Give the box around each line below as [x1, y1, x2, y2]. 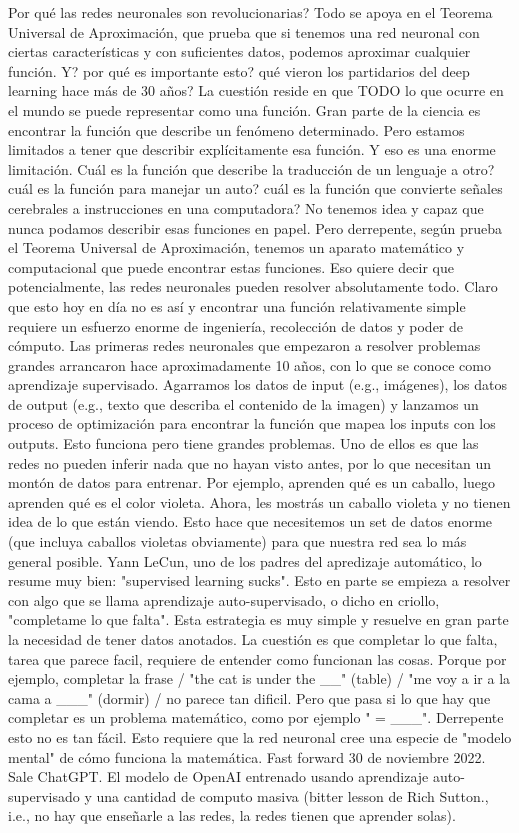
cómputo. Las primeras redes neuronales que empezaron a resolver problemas [8, 335, 481, 356]
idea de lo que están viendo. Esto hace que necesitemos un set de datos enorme [8, 511, 493, 532]
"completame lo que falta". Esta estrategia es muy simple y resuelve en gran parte [8, 609, 509, 630]
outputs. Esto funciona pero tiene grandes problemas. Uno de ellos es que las [8, 433, 479, 454]
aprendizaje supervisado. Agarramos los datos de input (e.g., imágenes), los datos [8, 374, 507, 395]
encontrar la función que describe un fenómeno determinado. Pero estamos [8, 119, 465, 140]
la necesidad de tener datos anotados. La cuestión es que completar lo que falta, [8, 629, 498, 649]
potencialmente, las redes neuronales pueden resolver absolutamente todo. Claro [8, 276, 498, 297]
